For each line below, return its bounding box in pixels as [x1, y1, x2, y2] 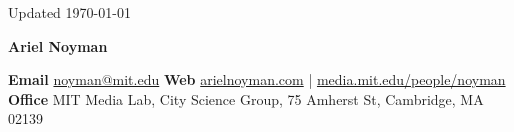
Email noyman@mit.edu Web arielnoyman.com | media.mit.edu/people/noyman [8, 69, 506, 90]
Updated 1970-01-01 [8, 2, 131, 22]
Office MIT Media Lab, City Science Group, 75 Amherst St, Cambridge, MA [8, 88, 484, 109]
